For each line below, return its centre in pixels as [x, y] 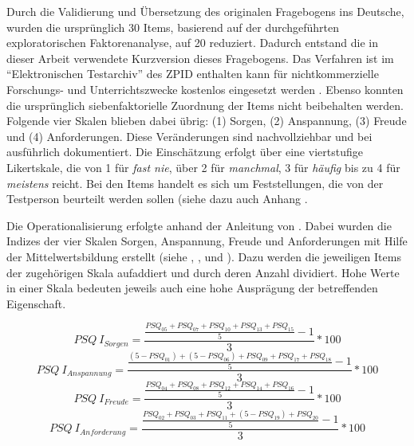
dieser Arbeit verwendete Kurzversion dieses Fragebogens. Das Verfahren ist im [200, 58]
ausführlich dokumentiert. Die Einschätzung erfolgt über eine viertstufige [185, 152]
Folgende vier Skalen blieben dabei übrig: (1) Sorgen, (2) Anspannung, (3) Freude [207, 121]
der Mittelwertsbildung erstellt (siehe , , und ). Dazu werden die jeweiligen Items [204, 256]
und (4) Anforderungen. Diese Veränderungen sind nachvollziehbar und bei [189, 136]
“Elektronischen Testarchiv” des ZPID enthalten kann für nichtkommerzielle [193, 74]
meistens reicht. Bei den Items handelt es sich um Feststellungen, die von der [195, 183]
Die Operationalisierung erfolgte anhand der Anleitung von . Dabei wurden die [199, 225]
